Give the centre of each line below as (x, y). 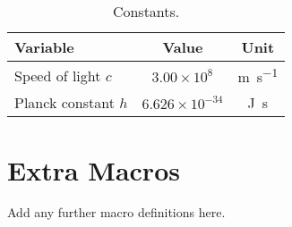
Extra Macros (94, 169)
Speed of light (58, 75)
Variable (44, 47)
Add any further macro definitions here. (116, 212)
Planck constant (64, 103)
